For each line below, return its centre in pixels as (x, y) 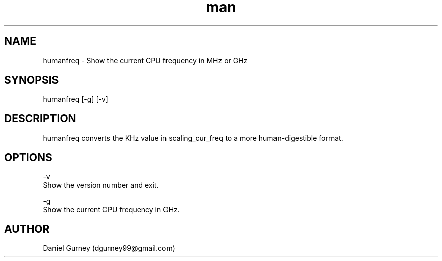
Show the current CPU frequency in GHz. (111, 210)
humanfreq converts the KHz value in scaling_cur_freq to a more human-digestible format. (193, 138)
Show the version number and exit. (101, 185)
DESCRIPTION (40, 118)
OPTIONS (28, 157)
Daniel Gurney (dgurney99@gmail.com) (109, 248)
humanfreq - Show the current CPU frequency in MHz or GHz (145, 60)
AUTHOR (27, 229)
